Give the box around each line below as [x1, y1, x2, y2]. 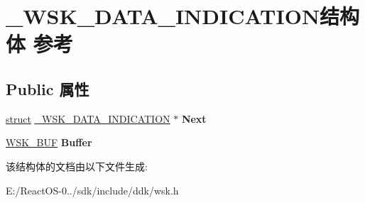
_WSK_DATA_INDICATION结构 [6, 1, 360, 31]
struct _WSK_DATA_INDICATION [6, 111, 170, 126]
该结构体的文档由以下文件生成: [6, 158, 148, 173]
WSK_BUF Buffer [6, 135, 92, 150]
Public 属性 [6, 77, 89, 99]
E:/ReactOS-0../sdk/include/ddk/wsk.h [6, 182, 179, 197]
